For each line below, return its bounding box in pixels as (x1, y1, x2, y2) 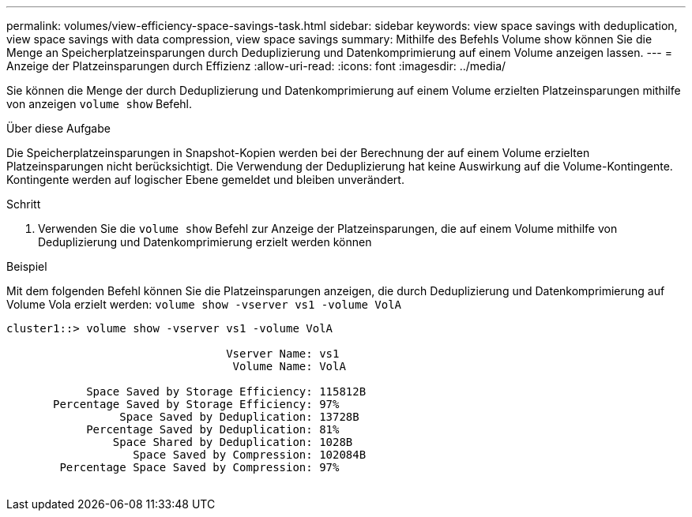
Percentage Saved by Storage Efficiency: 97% (53, 398, 340, 410)
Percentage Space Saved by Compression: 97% (59, 461, 340, 474)
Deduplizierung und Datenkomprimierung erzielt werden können (38, 235, 372, 249)
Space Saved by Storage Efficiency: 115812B (86, 385, 367, 398)
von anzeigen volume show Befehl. (6, 97, 192, 111)
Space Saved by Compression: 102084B (133, 448, 367, 461)
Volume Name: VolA (232, 360, 346, 373)
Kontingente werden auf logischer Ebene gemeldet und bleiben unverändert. (6, 173, 404, 186)
